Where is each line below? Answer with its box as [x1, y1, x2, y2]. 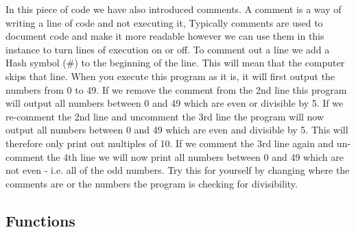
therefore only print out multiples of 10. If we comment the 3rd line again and [5, 136, 334, 150]
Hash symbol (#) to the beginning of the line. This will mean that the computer [5, 55, 345, 70]
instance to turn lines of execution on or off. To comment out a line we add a [5, 42, 330, 56]
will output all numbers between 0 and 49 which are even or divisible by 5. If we [5, 96, 344, 110]
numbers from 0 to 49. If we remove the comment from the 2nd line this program [5, 82, 347, 96]
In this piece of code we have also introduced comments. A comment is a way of [5, 2, 342, 16]
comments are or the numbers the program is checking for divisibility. [5, 176, 298, 190]
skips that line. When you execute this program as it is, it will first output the [5, 68, 335, 83]
